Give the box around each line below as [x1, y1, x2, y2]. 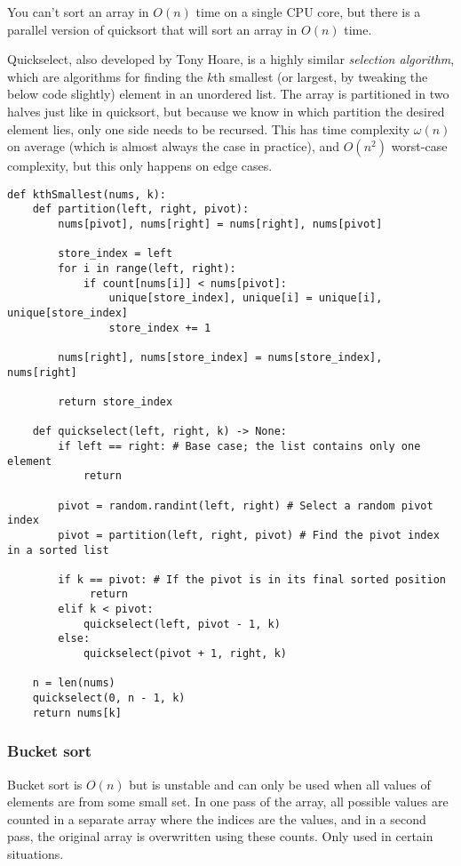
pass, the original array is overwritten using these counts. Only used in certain [7, 827, 433, 846]
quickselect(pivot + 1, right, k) [83, 647, 287, 661]
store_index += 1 [108, 321, 211, 334]
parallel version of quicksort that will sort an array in [7, 20, 298, 38]
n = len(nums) [32, 677, 115, 690]
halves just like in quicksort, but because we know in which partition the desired [7, 101, 445, 120]
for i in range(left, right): [58, 262, 236, 276]
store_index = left [58, 247, 173, 261]
